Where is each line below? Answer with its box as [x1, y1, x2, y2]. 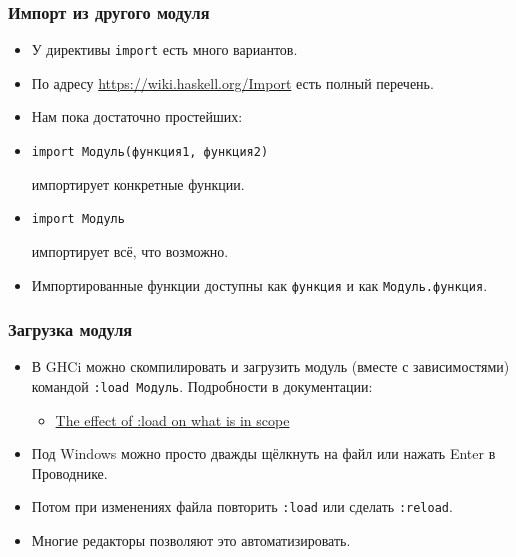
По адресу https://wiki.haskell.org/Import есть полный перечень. [31, 72, 434, 93]
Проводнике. [31, 462, 108, 483]
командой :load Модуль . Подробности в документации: [31, 376, 373, 397]
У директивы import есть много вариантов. [31, 39, 298, 60]
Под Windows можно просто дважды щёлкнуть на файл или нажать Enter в [31, 443, 496, 464]
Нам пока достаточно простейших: [31, 106, 243, 127]
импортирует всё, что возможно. [31, 240, 229, 261]
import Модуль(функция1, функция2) [31, 145, 269, 160]
